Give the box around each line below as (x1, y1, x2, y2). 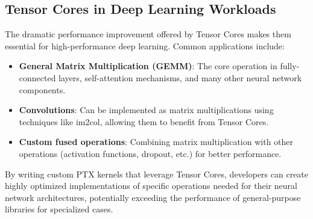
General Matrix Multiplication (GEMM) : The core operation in (19, 60, 277, 72)
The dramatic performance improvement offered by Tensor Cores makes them (5, 28, 291, 40)
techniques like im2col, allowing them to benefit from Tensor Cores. (19, 115, 269, 128)
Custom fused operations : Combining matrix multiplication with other (19, 135, 294, 148)
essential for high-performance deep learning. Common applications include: (5, 39, 285, 52)
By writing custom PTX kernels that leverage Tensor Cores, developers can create (5, 167, 309, 180)
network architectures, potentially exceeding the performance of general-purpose (5, 191, 301, 203)
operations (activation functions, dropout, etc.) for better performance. (19, 147, 282, 159)
